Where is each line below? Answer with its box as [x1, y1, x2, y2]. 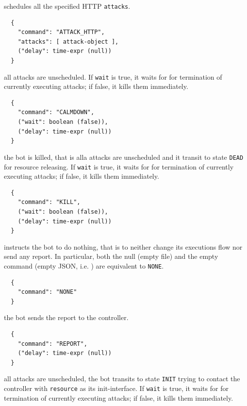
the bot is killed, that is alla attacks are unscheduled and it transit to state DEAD [4, 152, 244, 162]
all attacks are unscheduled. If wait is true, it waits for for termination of [4, 71, 222, 82]
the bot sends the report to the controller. [4, 312, 129, 322]
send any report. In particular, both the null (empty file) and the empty [4, 251, 218, 261]
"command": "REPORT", [17, 340, 87, 347]
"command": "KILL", [17, 199, 81, 206]
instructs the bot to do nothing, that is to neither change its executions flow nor [4, 241, 243, 252]
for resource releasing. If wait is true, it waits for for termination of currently [4, 161, 234, 171]
